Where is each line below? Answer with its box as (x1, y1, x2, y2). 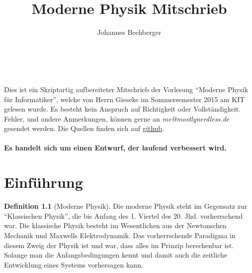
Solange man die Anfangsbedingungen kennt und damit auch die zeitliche (4, 250, 227, 260)
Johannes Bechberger (97, 27, 162, 37)
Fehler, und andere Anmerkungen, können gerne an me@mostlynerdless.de (4, 113, 230, 124)
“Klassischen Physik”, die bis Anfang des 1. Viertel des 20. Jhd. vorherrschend (4, 210, 243, 221)
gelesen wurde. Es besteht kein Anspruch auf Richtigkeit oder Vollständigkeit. (4, 104, 241, 114)
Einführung (4, 172, 83, 192)
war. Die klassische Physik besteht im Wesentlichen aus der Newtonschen (4, 220, 227, 231)
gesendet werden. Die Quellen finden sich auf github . (4, 123, 165, 134)
